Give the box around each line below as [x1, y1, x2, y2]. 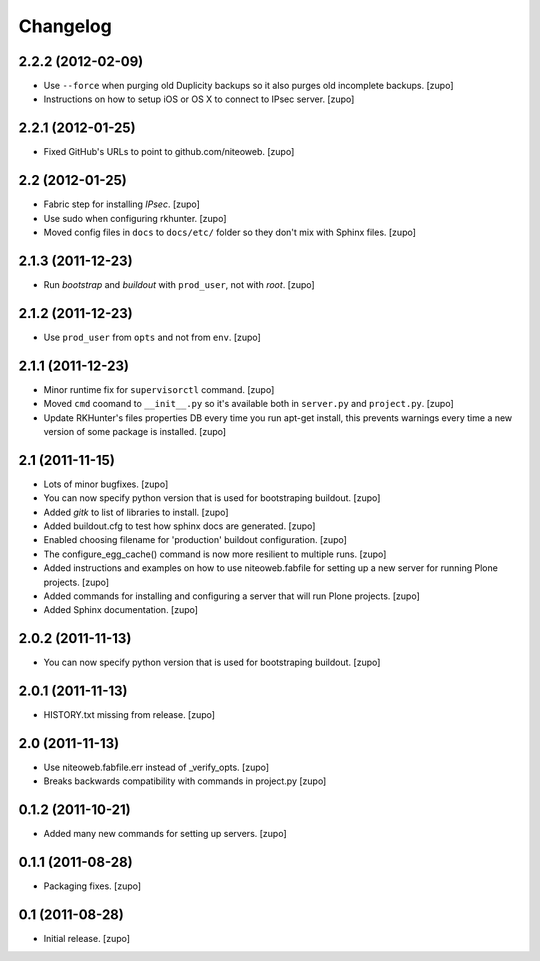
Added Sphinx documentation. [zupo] [43, 604, 199, 616]
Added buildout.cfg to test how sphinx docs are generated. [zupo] [43, 520, 316, 532]
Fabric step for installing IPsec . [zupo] [43, 198, 200, 210]
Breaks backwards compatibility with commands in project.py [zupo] [43, 775, 327, 787]
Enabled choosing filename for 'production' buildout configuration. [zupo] [43, 534, 347, 546]
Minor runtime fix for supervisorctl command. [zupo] [43, 383, 275, 395]
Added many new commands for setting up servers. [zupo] [43, 828, 287, 840]
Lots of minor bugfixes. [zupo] [43, 478, 169, 490]
